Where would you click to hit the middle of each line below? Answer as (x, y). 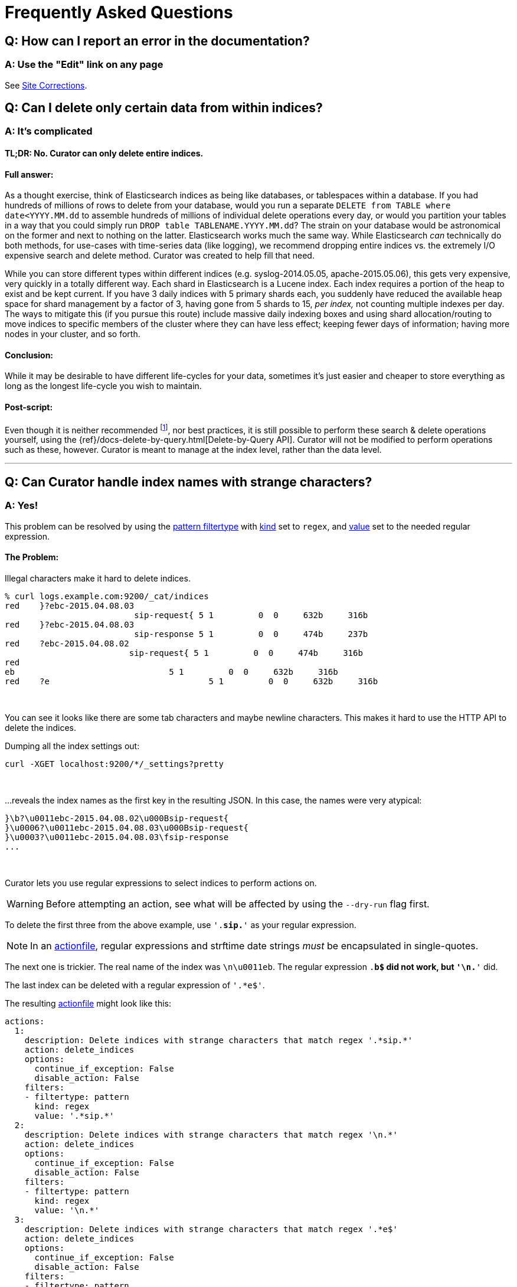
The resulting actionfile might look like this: (88, 1003)
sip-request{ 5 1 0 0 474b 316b (246, 653)
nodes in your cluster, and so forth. (73, 334)
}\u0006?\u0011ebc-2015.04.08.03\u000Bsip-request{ (127, 827)
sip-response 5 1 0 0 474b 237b (251, 634)
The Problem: (32, 557)
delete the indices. (40, 727)
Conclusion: (29, 355)
